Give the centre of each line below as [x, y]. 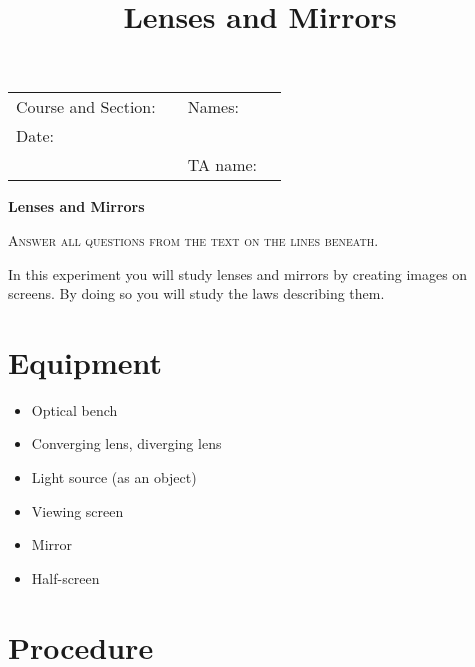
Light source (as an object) [114, 477]
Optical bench [74, 409]
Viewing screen [77, 510]
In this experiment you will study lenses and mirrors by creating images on [238, 273]
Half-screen [65, 577]
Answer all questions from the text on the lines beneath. [193, 239]
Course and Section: [86, 107]
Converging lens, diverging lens [126, 443]
